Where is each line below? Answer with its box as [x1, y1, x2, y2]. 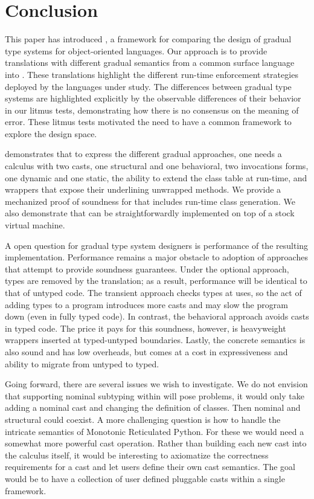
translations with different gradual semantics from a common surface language [5, 56, 295, 69]
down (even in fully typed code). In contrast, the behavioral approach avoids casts [5, 310, 309, 323]
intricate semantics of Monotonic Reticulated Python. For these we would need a [5, 425, 304, 437]
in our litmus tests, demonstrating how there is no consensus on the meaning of [5, 103, 299, 116]
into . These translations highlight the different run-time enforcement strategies [5, 68, 298, 80]
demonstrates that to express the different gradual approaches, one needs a [5, 147, 282, 160]
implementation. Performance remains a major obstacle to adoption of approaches [5, 251, 308, 263]
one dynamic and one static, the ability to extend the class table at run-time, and [5, 171, 307, 184]
